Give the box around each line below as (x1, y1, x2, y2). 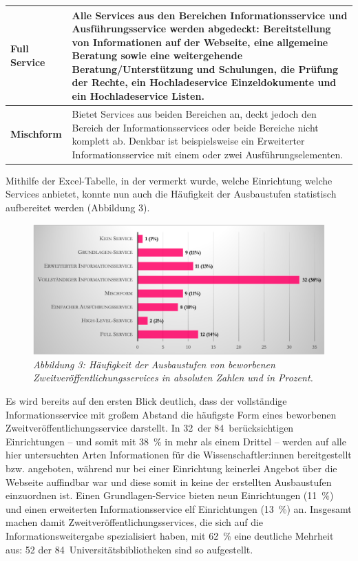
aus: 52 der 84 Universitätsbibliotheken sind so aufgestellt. (6, 542, 253, 556)
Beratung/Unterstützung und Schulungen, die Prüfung (72, 61, 338, 76)
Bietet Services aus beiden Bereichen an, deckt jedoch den (72, 106, 317, 120)
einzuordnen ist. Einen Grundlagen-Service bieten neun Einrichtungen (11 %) (6, 488, 334, 502)
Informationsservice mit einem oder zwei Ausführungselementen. (72, 147, 344, 161)
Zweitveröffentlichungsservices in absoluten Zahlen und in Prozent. (33, 370, 313, 385)
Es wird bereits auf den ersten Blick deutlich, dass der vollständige (6, 393, 287, 407)
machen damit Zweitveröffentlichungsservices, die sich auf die (6, 515, 264, 529)
